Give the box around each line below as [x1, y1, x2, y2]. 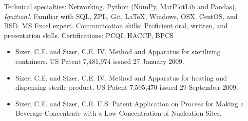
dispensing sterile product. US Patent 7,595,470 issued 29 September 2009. [15, 82, 238, 92]
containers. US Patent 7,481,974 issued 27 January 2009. [15, 56, 184, 66]
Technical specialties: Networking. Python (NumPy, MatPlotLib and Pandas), [4, 1, 237, 11]
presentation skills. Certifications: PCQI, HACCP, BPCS [4, 30, 174, 40]
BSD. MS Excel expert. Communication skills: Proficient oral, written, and [4, 20, 228, 31]
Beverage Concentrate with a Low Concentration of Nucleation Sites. [15, 108, 222, 118]
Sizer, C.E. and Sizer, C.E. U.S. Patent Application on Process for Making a [15, 98, 244, 108]
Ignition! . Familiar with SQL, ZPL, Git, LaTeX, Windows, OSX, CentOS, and [4, 11, 238, 21]
